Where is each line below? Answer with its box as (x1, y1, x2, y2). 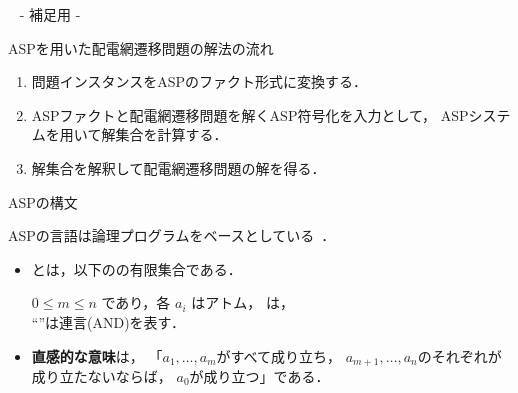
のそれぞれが (417, 345, 502, 366)
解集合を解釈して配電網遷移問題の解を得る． (31, 157, 326, 178)
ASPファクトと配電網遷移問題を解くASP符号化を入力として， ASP (31, 104, 469, 125)
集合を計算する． (115, 124, 228, 145)
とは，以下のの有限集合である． (31, 258, 242, 279)
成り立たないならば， (31, 365, 172, 386)
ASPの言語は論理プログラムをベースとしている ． (8, 225, 336, 246)
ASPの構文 (8, 191, 78, 212)
